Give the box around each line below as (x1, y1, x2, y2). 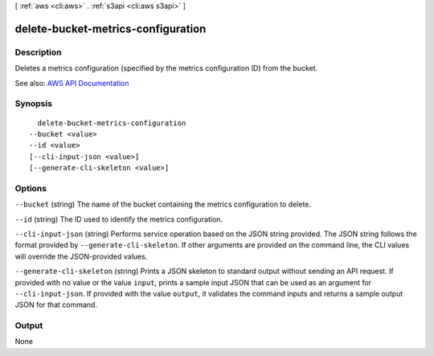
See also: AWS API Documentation (14, 78, 129, 88)
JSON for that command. (14, 300, 98, 309)
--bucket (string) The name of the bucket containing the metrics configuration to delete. (14, 199, 312, 209)
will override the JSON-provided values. (14, 252, 148, 261)
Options (14, 182, 47, 194)
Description (14, 47, 62, 58)
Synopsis (14, 98, 52, 109)
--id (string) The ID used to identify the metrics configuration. (14, 214, 223, 224)
